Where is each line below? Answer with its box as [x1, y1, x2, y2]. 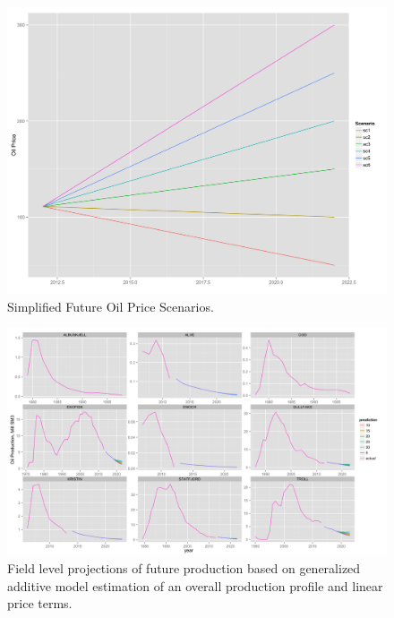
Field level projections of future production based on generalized [7, 559, 361, 578]
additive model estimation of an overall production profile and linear [7, 576, 383, 595]
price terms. [7, 594, 73, 613]
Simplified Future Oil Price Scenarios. [7, 296, 214, 315]
